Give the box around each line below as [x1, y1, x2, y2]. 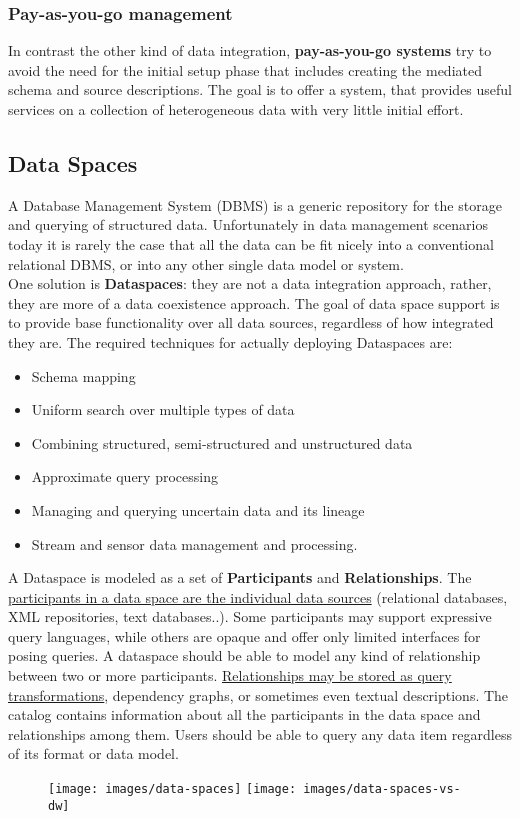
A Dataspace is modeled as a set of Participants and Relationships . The [8, 567, 472, 588]
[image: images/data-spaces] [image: [48, 782, 297, 797]
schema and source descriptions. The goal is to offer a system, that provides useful [8, 79, 513, 100]
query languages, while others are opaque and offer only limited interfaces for [8, 625, 481, 646]
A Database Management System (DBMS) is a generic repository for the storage [8, 194, 502, 215]
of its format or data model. [8, 743, 179, 764]
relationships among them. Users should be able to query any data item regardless [8, 723, 512, 744]
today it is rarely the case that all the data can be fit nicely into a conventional [8, 233, 494, 254]
